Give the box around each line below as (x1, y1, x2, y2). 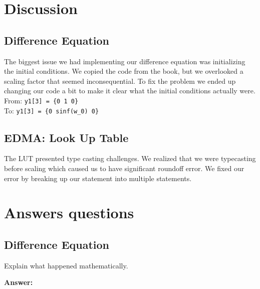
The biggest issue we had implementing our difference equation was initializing (4, 56, 245, 66)
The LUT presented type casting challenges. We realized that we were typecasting (4, 153, 256, 164)
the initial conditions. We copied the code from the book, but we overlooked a (4, 66, 243, 76)
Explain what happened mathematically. (4, 260, 128, 270)
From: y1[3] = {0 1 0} (4, 95, 79, 105)
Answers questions (4, 202, 134, 223)
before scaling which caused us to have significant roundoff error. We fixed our (4, 163, 244, 174)
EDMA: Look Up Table (4, 129, 129, 145)
